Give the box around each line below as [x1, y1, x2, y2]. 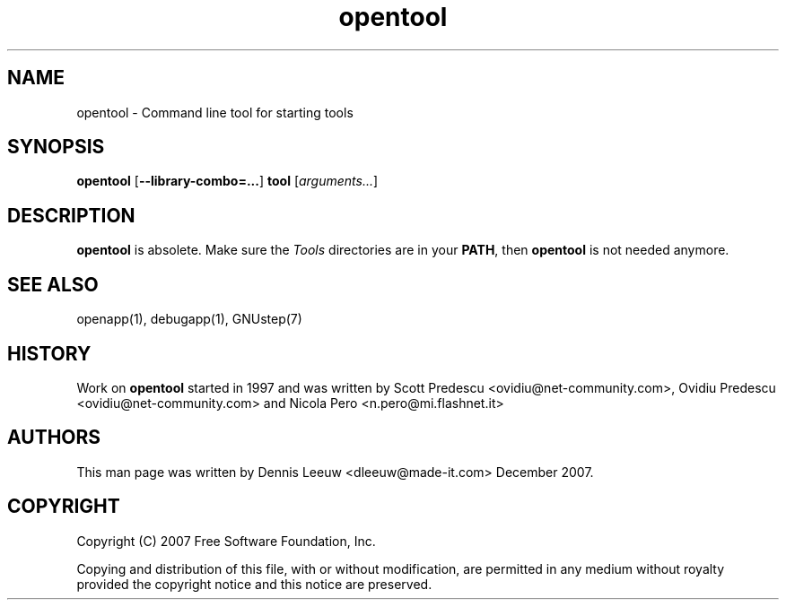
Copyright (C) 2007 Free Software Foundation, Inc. [76, 533, 376, 549]
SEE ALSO [7, 273, 99, 296]
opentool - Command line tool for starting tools [76, 104, 354, 120]
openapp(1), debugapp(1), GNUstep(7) [76, 311, 302, 327]
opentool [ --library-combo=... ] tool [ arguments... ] [76, 173, 379, 189]
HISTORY [7, 342, 92, 365]
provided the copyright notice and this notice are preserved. [76, 576, 432, 592]
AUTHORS [7, 426, 101, 449]
